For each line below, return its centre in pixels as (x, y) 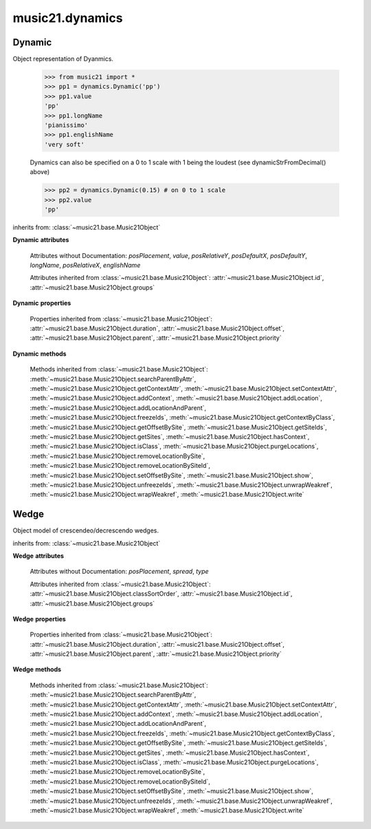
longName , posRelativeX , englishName (85, 266)
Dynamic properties (42, 303)
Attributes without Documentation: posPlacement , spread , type (119, 572)
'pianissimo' (66, 125)
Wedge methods (37, 669)
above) (40, 172)
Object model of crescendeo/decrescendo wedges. (86, 530)
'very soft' (65, 144)
